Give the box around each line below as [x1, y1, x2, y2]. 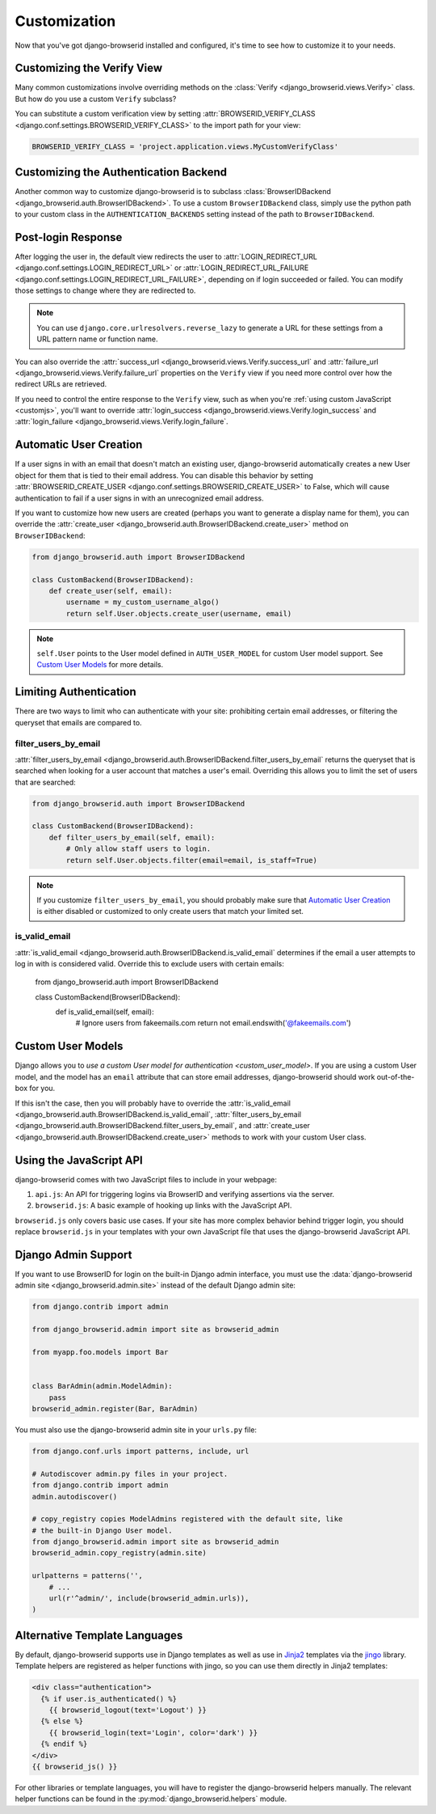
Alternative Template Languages [15, 1628, 183, 1642]
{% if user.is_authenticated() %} [40, 1694, 178, 1703]
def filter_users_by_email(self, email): [48, 833, 216, 842]
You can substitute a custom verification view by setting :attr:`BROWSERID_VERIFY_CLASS [15, 109, 316, 119]
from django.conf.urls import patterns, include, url [31, 1446, 249, 1456]
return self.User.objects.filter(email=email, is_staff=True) [65, 856, 318, 865]
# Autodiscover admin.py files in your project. [31, 1469, 228, 1478]
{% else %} [40, 1717, 84, 1726]
